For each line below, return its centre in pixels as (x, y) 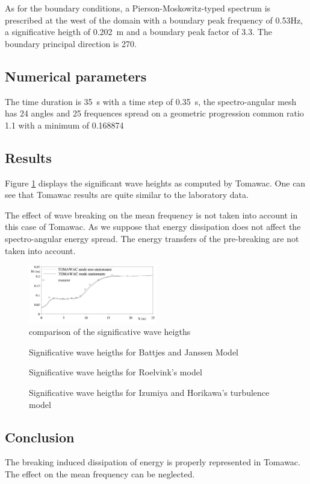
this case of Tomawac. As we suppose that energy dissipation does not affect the (153, 227)
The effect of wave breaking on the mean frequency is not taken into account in (151, 215)
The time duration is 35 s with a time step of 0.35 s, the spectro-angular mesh (151, 101)
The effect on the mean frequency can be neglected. (100, 473)
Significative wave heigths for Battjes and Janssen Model (134, 352)
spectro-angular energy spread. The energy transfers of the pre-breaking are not (152, 238)
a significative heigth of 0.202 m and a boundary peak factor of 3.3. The (138, 32)
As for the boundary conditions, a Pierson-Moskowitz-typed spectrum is (138, 8)
